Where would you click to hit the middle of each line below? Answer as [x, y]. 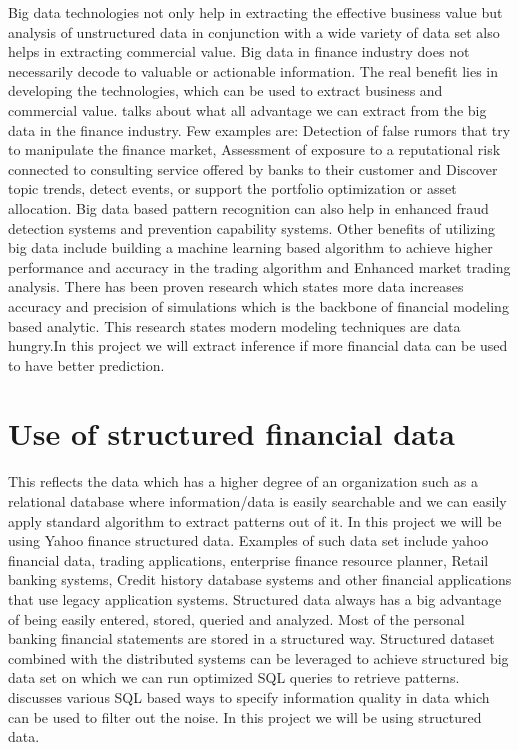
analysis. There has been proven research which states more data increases [236, 286]
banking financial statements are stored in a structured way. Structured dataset [251, 638]
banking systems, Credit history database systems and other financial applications [260, 579]
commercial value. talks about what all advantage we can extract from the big [247, 109]
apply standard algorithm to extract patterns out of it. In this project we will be [255, 520]
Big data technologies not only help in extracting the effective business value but [255, 12]
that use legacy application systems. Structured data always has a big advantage [255, 598]
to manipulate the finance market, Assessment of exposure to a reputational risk [254, 149]
